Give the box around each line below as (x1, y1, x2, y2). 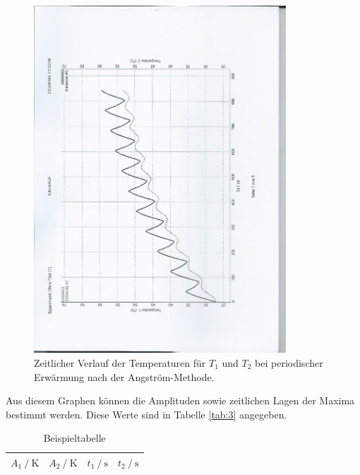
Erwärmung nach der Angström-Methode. (34, 369, 215, 384)
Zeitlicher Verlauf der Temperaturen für (34, 355, 206, 370)
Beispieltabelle (43, 430, 106, 445)
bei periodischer (255, 355, 323, 370)
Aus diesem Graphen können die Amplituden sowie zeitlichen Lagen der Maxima (6, 393, 355, 408)
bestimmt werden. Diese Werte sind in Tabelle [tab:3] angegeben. (6, 406, 287, 421)
